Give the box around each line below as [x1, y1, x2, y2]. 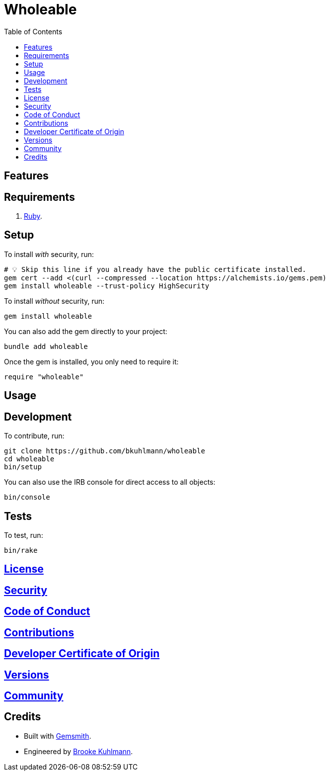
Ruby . [24, 212, 42, 221]
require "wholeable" [4, 372, 84, 381]
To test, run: [4, 530, 43, 539]
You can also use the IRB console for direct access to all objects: [4, 478, 216, 487]
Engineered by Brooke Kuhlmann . [24, 747, 133, 756]
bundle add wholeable [4, 342, 88, 350]
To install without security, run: [4, 296, 105, 305]
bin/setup [4, 463, 42, 471]
